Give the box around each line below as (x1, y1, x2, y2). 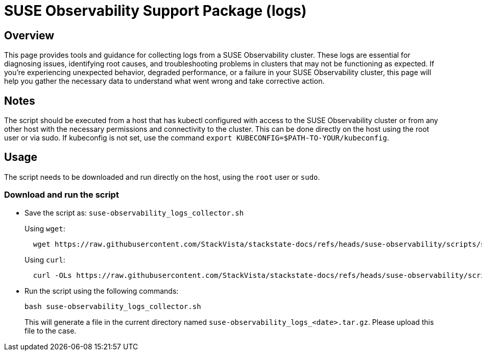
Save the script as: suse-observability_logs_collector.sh (25, 208, 244, 217)
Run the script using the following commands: (25, 286, 179, 295)
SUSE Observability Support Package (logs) (4, 2, 307, 19)
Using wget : (25, 224, 65, 233)
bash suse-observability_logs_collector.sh (25, 302, 201, 311)
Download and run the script (4, 190, 119, 200)
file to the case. (25, 326, 77, 335)
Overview (4, 29, 55, 42)
